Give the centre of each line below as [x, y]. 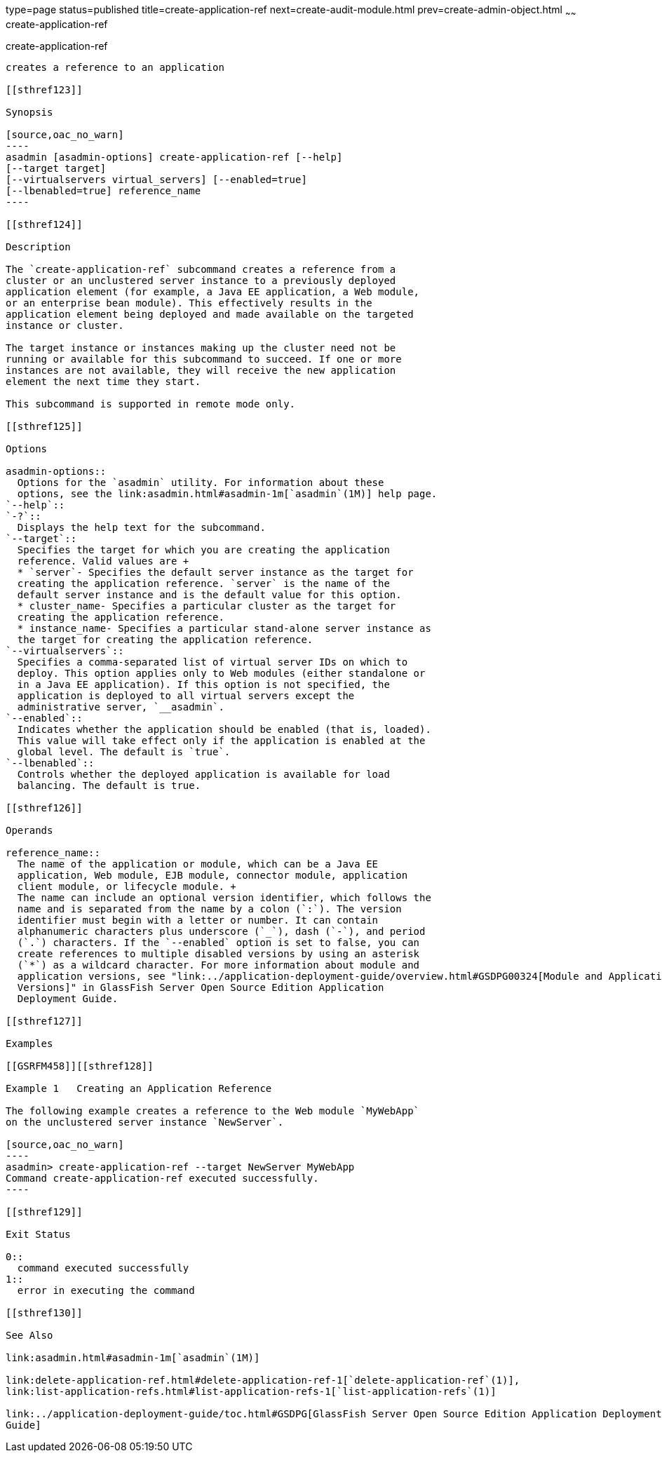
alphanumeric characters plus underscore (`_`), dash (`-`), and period [221, 931]
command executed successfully [103, 1268]
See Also [29, 1335]
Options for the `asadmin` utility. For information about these [201, 482]
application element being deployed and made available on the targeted [210, 314]
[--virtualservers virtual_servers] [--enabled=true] [156, 179]
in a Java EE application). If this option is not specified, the [203, 684]
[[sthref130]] [44, 1312]
